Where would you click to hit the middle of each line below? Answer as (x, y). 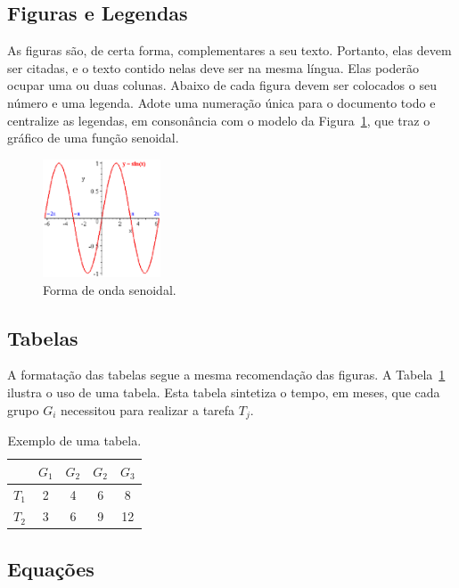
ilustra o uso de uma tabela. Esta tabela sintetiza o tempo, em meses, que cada (224, 392)
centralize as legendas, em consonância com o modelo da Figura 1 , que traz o (219, 120)
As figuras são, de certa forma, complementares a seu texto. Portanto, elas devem (229, 50)
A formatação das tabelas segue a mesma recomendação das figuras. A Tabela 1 (226, 375)
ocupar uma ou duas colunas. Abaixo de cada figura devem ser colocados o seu (222, 85)
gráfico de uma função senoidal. (93, 138)
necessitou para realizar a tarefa (148, 409)
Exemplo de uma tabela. (74, 441)
